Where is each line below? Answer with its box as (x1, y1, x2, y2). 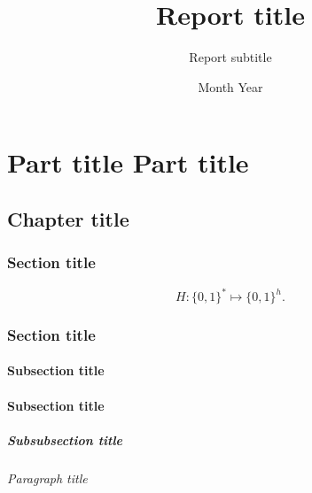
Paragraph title (7, 468, 88, 487)
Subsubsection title (7, 430, 123, 449)
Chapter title (7, 204, 129, 232)
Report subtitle (189, 48, 272, 66)
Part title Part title (7, 144, 249, 181)
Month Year (198, 77, 263, 96)
